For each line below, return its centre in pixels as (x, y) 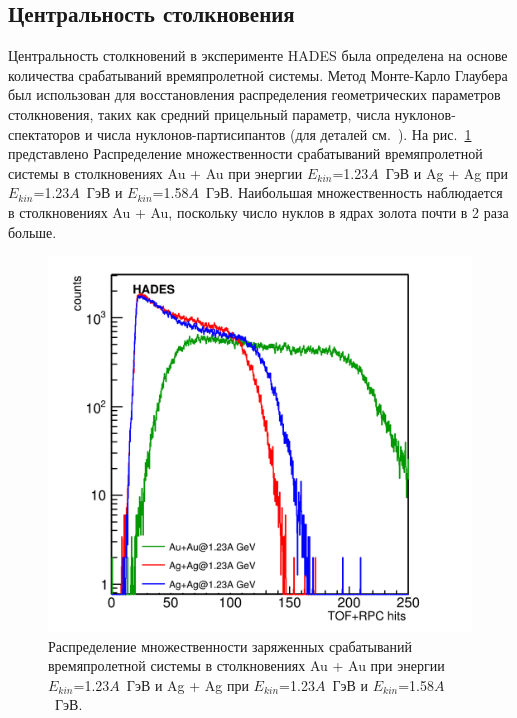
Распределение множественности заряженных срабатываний (230, 645)
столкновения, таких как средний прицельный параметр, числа (199, 113)
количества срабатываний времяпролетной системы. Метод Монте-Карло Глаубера (258, 74)
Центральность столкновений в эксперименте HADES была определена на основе (258, 55)
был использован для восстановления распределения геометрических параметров (254, 94)
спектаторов (44, 133)
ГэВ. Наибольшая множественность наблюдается (354, 192)
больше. (32, 231)
